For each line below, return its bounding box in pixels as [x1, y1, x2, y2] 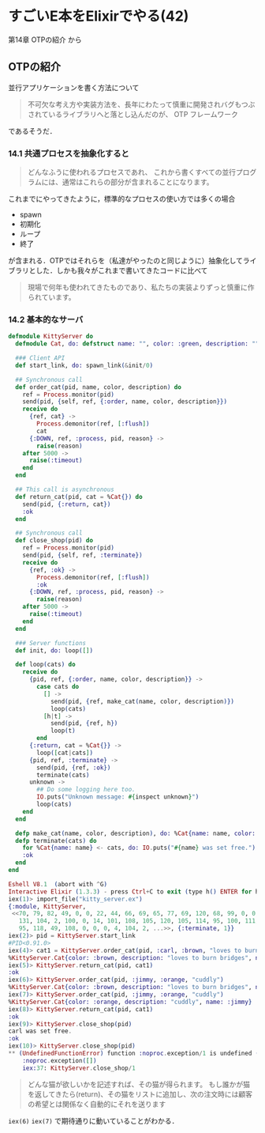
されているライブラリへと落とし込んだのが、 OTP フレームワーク [27, 109, 239, 119]
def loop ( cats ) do [15, 661, 77, 669]
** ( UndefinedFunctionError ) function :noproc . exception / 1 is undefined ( [8, 1049, 259, 1058]
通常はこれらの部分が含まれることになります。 [62, 177, 214, 187]
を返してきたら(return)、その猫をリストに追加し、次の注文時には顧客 [27, 1089, 252, 1099]
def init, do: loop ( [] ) [15, 646, 93, 655]
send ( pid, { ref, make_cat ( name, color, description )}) [50, 697, 235, 705]
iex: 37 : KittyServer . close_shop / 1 [22, 1064, 136, 1072]
